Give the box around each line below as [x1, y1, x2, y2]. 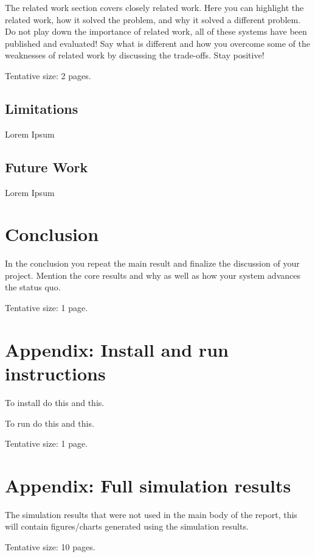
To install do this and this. [5, 396, 105, 408]
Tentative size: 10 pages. [5, 541, 95, 553]
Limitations [5, 99, 78, 117]
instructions [5, 361, 106, 386]
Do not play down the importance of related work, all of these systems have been [5, 25, 307, 38]
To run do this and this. [5, 416, 94, 429]
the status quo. [5, 281, 61, 293]
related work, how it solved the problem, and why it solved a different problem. [5, 13, 301, 26]
